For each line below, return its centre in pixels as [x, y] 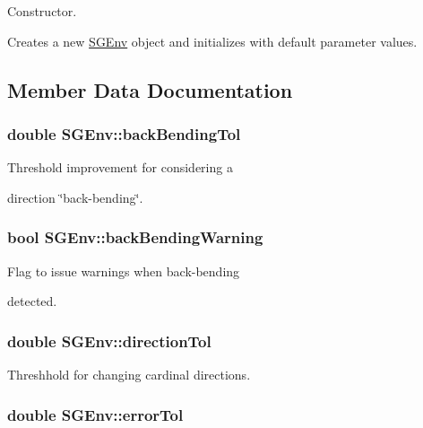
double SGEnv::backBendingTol [124, 133]
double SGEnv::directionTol [109, 341]
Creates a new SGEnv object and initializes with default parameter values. [212, 41]
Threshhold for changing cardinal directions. [129, 374]
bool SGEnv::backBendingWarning [135, 237]
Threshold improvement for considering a [120, 167]
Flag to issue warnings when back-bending [124, 271]
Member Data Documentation [150, 89]
